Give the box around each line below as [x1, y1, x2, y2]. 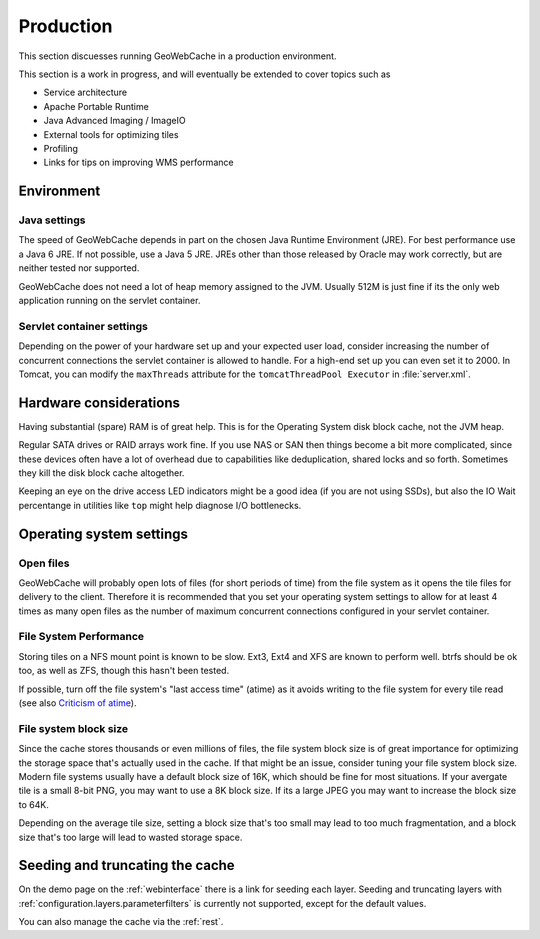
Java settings [18, 213, 86, 227]
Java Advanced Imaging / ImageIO [43, 115, 186, 127]
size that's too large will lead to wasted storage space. [18, 831, 243, 843]
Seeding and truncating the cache [18, 857, 235, 874]
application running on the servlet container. [18, 295, 201, 306]
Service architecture [43, 86, 128, 99]
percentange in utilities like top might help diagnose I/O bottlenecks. [18, 499, 302, 511]
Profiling [43, 142, 79, 154]
